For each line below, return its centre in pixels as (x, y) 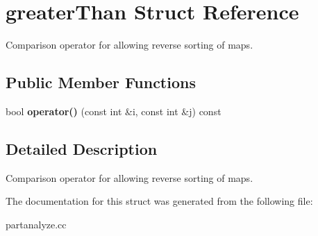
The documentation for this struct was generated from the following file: (159, 201)
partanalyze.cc (36, 224)
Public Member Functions (101, 82)
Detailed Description (82, 148)
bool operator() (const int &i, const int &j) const (114, 111)
